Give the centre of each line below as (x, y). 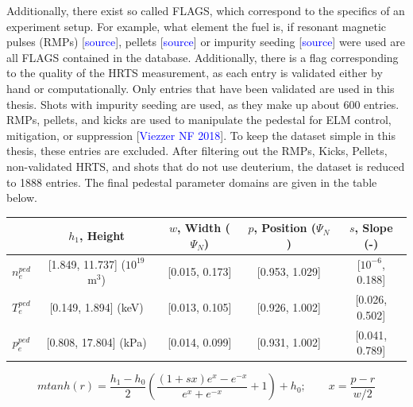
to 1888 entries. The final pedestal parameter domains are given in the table (192, 182)
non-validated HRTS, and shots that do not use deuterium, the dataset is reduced (206, 166)
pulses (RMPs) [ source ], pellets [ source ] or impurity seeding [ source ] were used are (206, 42)
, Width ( (204, 228)
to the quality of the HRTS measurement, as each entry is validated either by (195, 73)
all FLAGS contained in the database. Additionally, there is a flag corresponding (203, 57)
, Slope (374, 228)
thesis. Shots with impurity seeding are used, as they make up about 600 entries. (203, 104)
